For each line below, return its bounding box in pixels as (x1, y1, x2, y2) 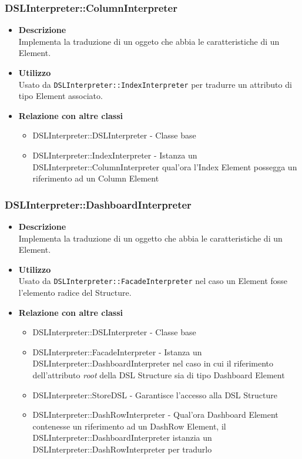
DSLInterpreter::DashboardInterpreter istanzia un (32, 431, 212, 444)
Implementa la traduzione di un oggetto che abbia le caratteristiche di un (18, 232, 283, 244)
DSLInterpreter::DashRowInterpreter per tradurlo (32, 443, 212, 455)
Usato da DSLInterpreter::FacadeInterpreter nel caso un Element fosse (18, 275, 288, 287)
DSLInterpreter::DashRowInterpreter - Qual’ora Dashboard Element (32, 408, 278, 421)
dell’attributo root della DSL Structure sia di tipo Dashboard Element (32, 369, 285, 381)
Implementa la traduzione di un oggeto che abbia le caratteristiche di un (18, 35, 280, 47)
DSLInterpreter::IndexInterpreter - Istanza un (32, 149, 197, 161)
